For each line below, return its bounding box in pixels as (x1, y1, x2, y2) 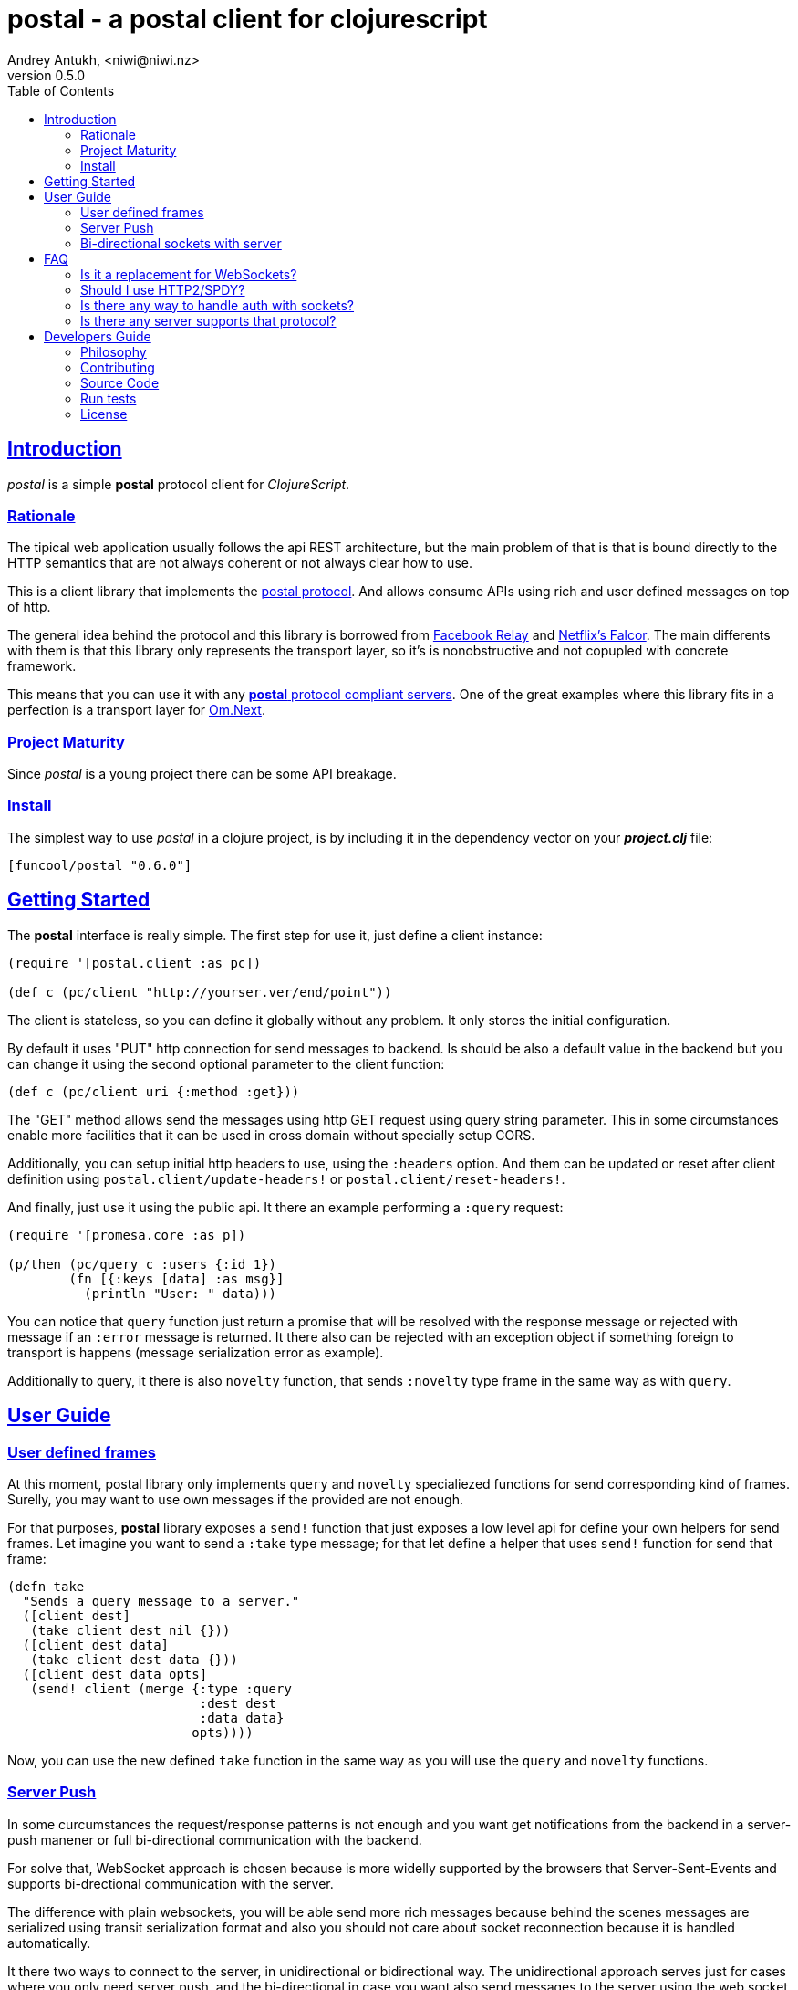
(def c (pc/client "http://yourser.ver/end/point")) (7, 984, 392, 1000)
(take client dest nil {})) (30, 1622, 231, 1638)
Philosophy (80, 343, 147, 360)
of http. (7, 599, 51, 615)
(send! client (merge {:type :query (30, 1681, 292, 1696)
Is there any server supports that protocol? (80, 312, 337, 329)
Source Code (80, 374, 160, 391)
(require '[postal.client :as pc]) (7, 955, 262, 970)
